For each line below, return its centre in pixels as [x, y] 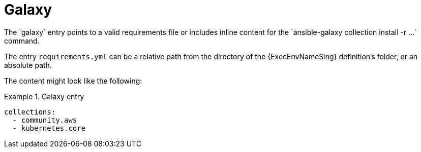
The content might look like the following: [73, 81]
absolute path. [28, 65]
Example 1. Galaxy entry [44, 96]
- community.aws [45, 120]
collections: [30, 112]
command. [22, 41]
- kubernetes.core [49, 128]
